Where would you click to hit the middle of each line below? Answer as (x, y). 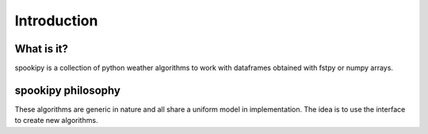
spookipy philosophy (67, 90)
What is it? (42, 49)
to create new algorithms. (56, 121)
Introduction (56, 21)
